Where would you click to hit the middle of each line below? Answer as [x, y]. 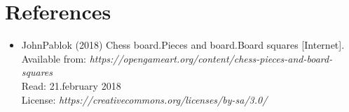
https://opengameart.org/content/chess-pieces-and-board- [211, 58]
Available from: [54, 58]
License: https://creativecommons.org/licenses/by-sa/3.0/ [144, 99]
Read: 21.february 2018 [71, 85]
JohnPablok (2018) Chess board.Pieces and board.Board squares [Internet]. [183, 45]
